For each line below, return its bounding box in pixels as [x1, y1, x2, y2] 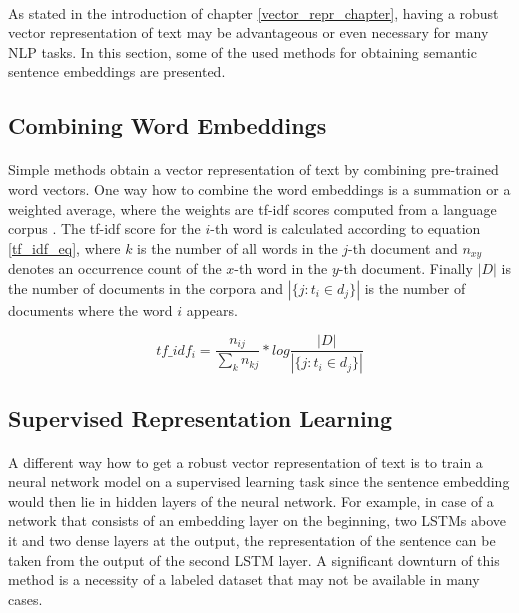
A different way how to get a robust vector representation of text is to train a [8, 451, 483, 472]
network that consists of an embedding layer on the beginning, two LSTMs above [8, 510, 506, 531]
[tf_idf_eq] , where [8, 237, 121, 258]
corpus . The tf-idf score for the [8, 218, 201, 239]
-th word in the [234, 258, 328, 279]
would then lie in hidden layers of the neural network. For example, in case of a [8, 490, 494, 511]
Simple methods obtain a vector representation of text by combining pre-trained [8, 159, 499, 180]
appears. [186, 299, 238, 320]
